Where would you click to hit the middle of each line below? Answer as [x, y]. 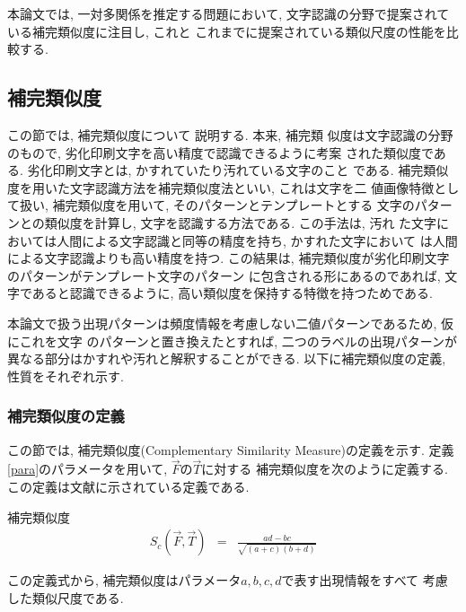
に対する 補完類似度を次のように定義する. [325, 469]
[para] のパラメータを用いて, [88, 469]
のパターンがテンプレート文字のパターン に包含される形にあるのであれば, [224, 275]
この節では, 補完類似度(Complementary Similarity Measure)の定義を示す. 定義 [231, 449]
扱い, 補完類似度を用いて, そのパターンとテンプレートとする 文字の [217, 205]
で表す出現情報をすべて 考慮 [365, 580]
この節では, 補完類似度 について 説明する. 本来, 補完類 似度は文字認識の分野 [230, 134]
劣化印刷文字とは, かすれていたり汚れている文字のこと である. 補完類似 [238, 170]
